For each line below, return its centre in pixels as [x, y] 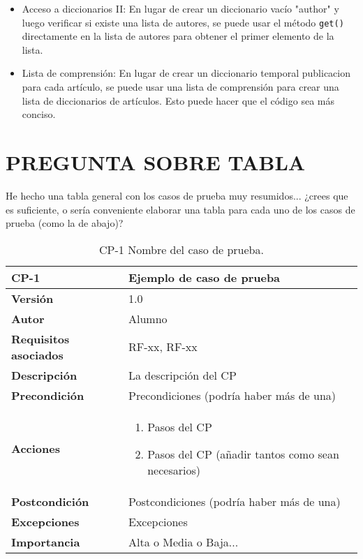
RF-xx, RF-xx [163, 347]
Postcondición [50, 501]
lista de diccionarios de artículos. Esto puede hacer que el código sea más [178, 100]
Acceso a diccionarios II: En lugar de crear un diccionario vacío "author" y [180, 8]
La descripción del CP [183, 375]
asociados [37, 355]
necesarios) [174, 470]
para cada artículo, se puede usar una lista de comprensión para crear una [180, 87]
